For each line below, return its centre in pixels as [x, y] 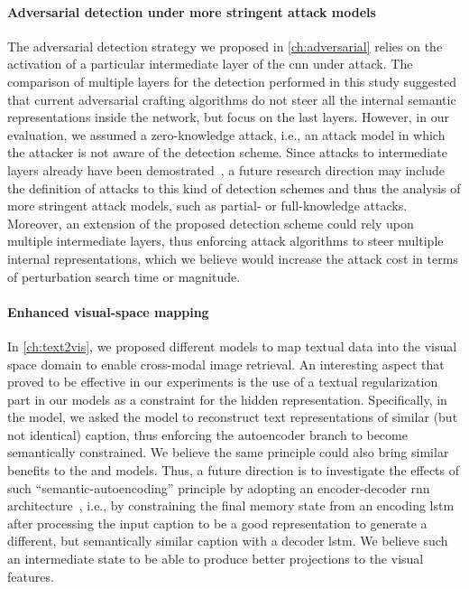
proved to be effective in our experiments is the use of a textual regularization [223, 382]
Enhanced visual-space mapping [108, 311]
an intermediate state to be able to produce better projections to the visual [216, 559]
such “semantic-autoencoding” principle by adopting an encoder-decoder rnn [219, 487]
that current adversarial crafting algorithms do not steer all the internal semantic [232, 99]
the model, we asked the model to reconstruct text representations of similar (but [233, 417]
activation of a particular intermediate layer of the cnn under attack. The [210, 64]
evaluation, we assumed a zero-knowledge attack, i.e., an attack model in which [226, 134]
